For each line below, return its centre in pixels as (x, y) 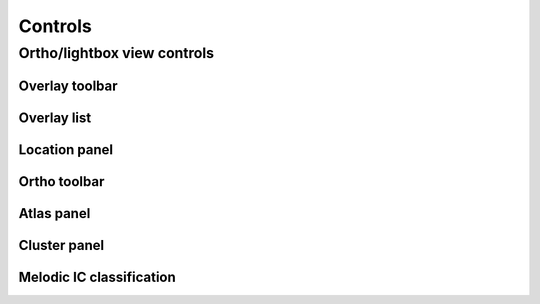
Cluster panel (61, 245)
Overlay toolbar (68, 85)
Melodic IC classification (97, 276)
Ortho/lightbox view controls (116, 53)
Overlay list (55, 117)
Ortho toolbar (61, 181)
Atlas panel (54, 213)
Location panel (66, 149)
